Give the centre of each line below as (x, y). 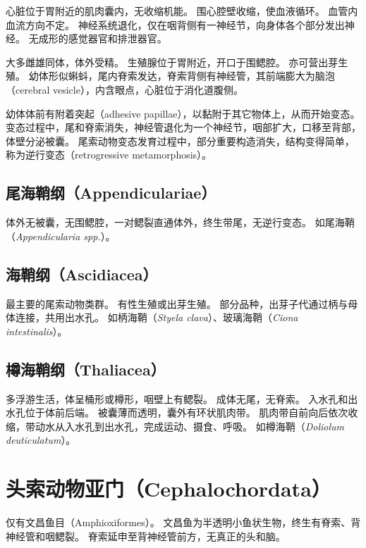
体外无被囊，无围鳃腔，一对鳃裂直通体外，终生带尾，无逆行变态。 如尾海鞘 (180, 222)
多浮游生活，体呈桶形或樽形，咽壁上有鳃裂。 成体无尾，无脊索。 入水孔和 (177, 398)
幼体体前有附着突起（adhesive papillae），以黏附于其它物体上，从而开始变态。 (183, 113)
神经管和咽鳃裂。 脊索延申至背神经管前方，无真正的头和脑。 (146, 536)
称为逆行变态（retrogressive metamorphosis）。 (109, 155)
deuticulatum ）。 (41, 440)
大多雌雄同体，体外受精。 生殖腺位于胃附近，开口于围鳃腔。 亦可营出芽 (172, 62)
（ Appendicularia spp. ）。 (61, 236)
